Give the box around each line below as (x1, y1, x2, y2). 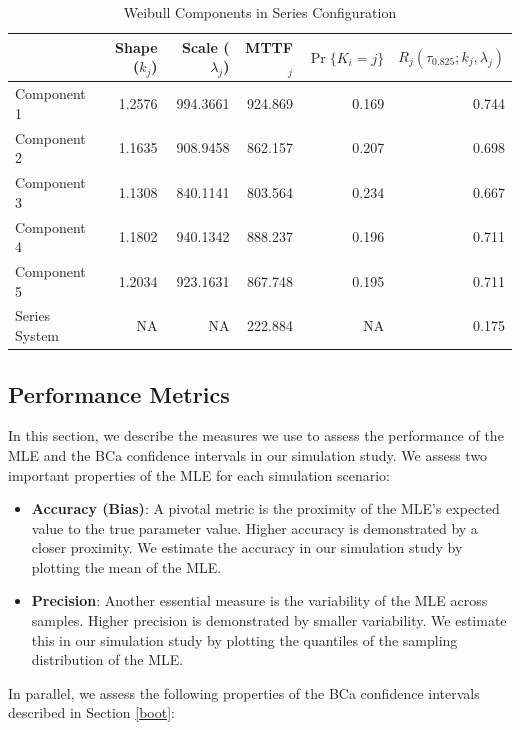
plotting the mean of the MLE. (31, 556, 222, 577)
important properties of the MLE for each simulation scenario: (8, 464, 390, 485)
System (15, 325, 60, 346)
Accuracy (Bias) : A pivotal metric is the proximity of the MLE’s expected (31, 498, 500, 519)
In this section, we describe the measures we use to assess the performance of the (8, 425, 504, 446)
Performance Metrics (8, 378, 230, 409)
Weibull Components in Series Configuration (123, 2, 397, 22)
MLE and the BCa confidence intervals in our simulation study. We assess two (8, 444, 488, 465)
